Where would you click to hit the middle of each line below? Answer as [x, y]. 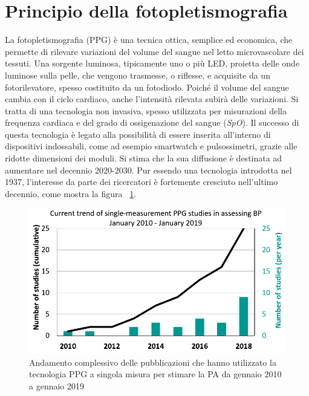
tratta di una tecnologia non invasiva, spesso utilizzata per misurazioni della [146, 110]
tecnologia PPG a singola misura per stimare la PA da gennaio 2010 [155, 374]
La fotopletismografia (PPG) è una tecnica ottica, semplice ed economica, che [149, 40]
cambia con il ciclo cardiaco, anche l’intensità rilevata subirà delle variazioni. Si [152, 99]
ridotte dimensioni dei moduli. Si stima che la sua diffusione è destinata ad [144, 158]
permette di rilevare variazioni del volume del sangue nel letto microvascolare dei [154, 51]
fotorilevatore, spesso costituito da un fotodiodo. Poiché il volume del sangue [147, 87]
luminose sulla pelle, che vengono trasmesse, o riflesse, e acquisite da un [138, 75]
